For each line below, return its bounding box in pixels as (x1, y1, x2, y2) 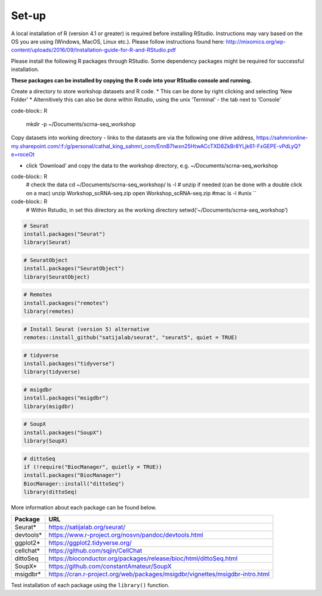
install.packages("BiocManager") (23, 472, 122, 479)
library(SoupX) (23, 438, 68, 444)
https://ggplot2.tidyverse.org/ (48, 538, 132, 546)
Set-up (11, 9, 46, 22)
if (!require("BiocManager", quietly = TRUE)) (23, 463, 162, 471)
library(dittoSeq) (23, 489, 78, 496)
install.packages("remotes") (23, 299, 109, 306)
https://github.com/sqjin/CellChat (48, 546, 143, 555)
